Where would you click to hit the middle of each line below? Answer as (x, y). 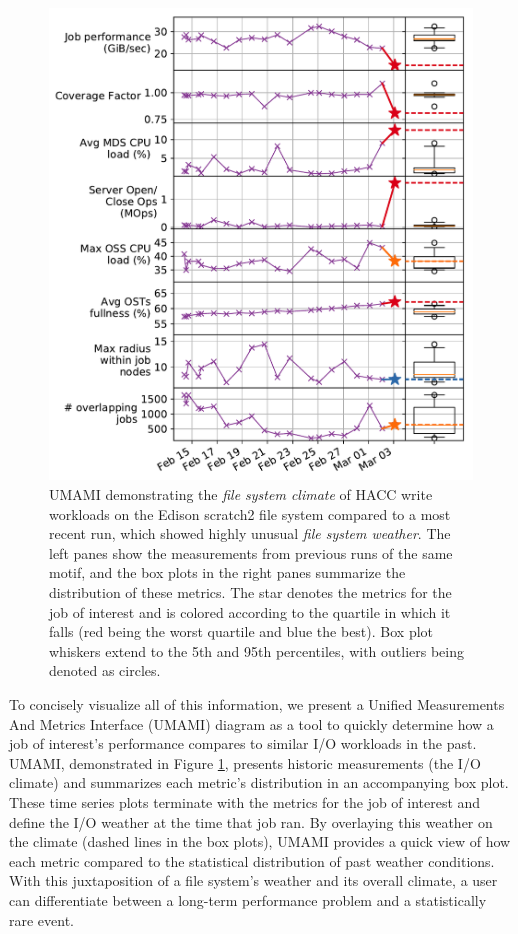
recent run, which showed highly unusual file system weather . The (250, 533)
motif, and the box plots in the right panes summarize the (227, 572)
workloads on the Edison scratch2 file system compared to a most (250, 513)
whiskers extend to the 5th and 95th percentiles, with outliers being (256, 650)
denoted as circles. (105, 670)
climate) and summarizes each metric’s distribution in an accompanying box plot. (259, 782)
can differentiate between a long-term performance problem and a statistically (248, 899)
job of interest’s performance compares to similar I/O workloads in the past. (243, 743)
